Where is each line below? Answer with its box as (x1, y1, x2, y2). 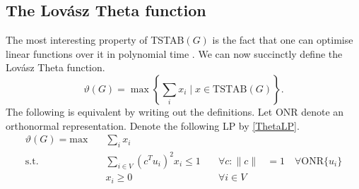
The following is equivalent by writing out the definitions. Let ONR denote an (6, 104, 344, 118)
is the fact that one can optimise (212, 32, 353, 47)
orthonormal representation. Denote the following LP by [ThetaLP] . (6, 118, 300, 133)
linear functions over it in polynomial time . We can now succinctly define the (6, 46, 343, 61)
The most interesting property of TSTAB (6, 32, 184, 47)
